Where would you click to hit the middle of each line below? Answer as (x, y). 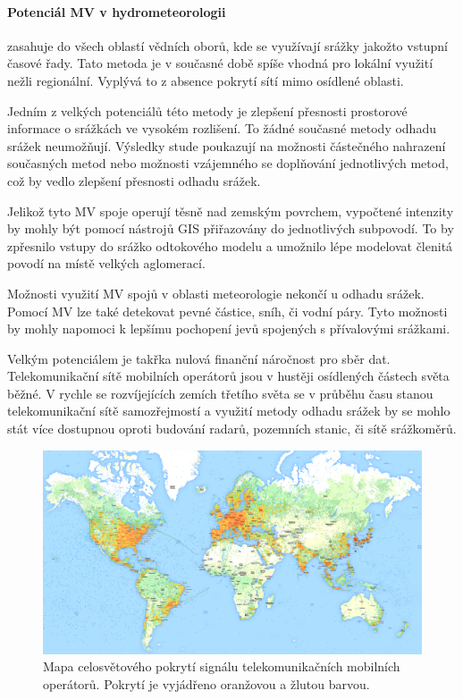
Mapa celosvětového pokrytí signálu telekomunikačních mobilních (222, 666)
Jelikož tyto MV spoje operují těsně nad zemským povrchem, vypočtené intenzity (231, 211)
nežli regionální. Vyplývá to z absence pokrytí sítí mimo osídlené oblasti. (206, 80)
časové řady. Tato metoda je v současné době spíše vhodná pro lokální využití (220, 63)
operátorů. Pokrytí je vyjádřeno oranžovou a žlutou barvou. (206, 683)
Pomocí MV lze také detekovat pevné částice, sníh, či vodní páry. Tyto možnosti (227, 311)
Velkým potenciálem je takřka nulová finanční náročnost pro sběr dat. (199, 358)
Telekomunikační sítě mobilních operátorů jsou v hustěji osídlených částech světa (228, 376)
